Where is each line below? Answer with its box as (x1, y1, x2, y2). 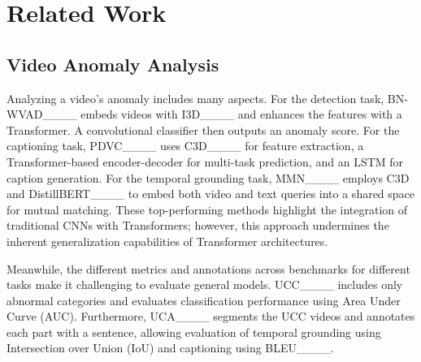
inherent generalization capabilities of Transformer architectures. (7, 232, 328, 249)
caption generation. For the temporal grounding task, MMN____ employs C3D (7, 169, 410, 186)
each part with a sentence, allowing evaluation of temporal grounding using (7, 323, 381, 340)
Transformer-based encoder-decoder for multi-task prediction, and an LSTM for (7, 153, 404, 170)
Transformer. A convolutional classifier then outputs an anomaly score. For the (7, 121, 400, 138)
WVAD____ (7, 106, 77, 123)
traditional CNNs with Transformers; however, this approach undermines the (7, 217, 389, 234)
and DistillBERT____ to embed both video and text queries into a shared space (7, 185, 415, 202)
